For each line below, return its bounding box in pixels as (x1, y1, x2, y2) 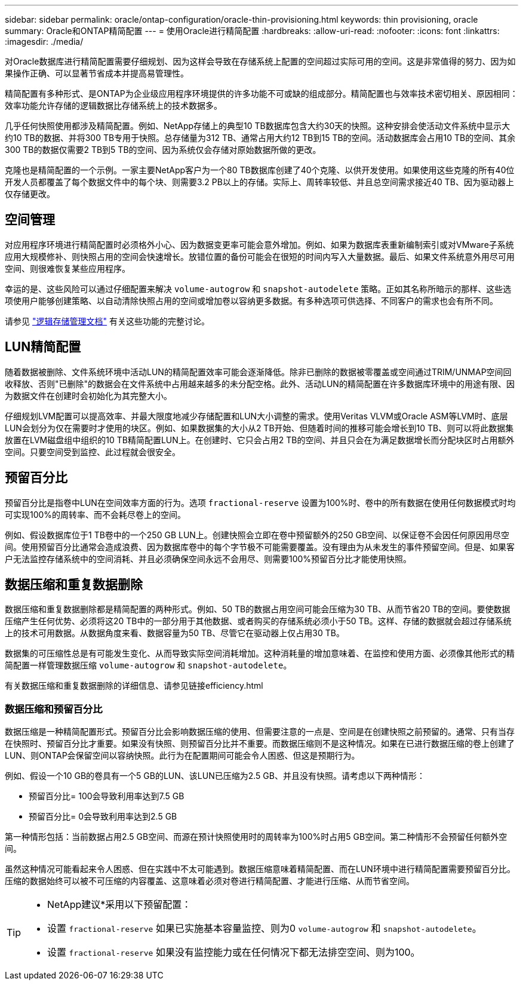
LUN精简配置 (5, 339, 81, 355)
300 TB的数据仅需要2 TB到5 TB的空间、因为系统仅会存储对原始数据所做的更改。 (5, 145, 321, 155)
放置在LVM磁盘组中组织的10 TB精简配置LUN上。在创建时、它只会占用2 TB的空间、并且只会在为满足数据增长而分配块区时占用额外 (5, 434, 515, 445)
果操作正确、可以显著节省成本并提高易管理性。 (5, 68, 189, 78)
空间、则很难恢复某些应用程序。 (5, 263, 130, 274)
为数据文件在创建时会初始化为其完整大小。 (5, 390, 172, 401)
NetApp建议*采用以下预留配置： (47, 898, 192, 911)
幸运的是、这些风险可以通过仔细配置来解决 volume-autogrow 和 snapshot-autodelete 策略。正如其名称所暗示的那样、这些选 (5, 283, 512, 294)
